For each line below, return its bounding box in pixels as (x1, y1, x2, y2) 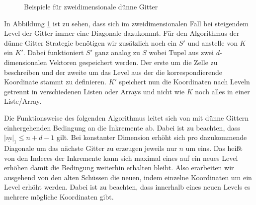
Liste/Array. (4, 96, 42, 106)
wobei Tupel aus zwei (149, 47, 214, 58)
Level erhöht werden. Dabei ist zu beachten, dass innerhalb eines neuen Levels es (4, 182, 251, 192)
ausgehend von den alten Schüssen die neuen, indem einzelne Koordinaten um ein (4, 172, 252, 182)
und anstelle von (187, 37, 238, 48)
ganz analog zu (94, 47, 140, 58)
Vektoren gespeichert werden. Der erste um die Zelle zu (49, 57, 218, 67)
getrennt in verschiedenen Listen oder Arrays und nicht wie (4, 86, 185, 96)
